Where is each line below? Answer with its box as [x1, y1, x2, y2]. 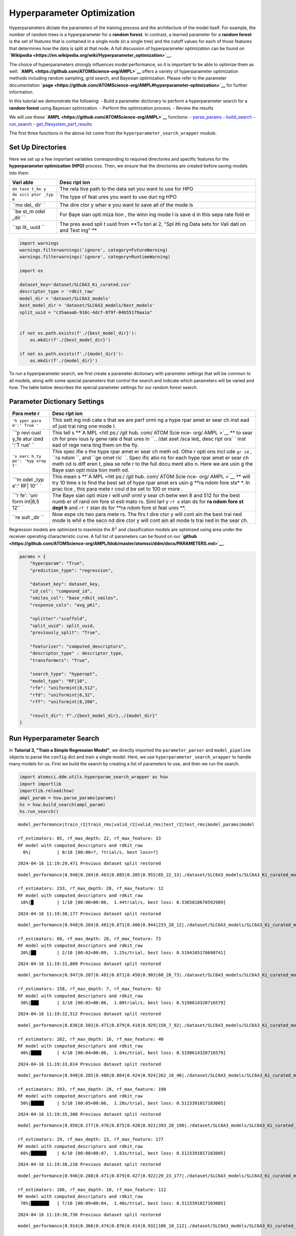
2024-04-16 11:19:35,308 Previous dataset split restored [18, 1111, 161, 1117]
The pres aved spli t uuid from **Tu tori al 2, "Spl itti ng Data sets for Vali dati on [59, 221, 246, 227]
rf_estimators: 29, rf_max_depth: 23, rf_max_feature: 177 [18, 1137, 164, 1142]
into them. [9, 170, 30, 176]
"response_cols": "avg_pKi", [30, 602, 101, 608]
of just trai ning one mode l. [52, 423, 116, 430]
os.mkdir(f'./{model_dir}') [30, 358, 98, 363]
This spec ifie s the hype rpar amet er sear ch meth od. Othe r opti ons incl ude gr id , [52, 448, 252, 455]
